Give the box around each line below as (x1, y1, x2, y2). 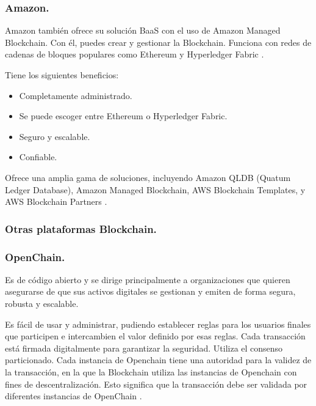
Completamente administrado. (19, 89, 132, 102)
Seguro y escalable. (19, 130, 90, 142)
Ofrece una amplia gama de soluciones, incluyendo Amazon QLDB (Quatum (5, 171, 291, 183)
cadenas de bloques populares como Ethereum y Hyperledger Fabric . (5, 48, 264, 61)
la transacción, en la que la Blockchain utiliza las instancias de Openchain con (5, 365, 297, 378)
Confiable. (19, 150, 57, 163)
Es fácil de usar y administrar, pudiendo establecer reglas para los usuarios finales (5, 317, 311, 330)
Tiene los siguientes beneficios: (5, 68, 119, 81)
